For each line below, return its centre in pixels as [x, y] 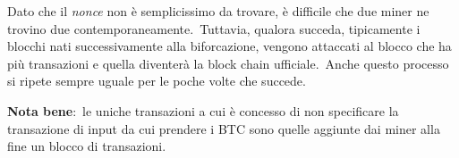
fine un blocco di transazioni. [87, 146]
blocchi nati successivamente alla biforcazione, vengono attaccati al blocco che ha [229, 46]
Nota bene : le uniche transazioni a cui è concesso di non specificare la [203, 110]
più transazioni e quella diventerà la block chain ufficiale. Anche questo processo [228, 63]
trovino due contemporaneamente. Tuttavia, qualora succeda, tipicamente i [214, 28]
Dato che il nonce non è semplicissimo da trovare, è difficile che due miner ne [218, 11]
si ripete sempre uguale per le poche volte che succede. [157, 81]
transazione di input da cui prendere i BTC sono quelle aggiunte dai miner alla [224, 128]
